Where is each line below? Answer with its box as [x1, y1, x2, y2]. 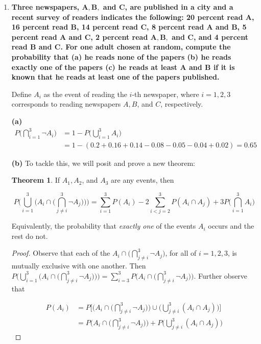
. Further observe [194, 270, 248, 281]
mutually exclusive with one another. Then [11, 260, 146, 271]
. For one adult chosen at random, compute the [60, 41, 231, 52]
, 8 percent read [147, 21, 204, 32]
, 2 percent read [90, 31, 148, 42]
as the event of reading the [43, 88, 127, 99]
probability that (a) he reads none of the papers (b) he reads [11, 51, 231, 62]
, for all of [165, 248, 197, 258]
